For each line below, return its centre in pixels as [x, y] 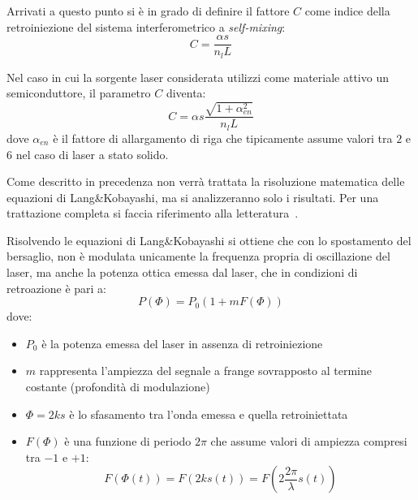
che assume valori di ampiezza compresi [309, 441]
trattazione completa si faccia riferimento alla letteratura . [153, 213]
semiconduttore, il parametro [79, 93]
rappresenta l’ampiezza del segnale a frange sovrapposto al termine [205, 371]
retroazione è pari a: [57, 288]
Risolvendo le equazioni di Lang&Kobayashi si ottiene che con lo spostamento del [209, 240]
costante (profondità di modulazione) [118, 387]
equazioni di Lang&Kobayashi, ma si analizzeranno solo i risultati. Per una [193, 197]
